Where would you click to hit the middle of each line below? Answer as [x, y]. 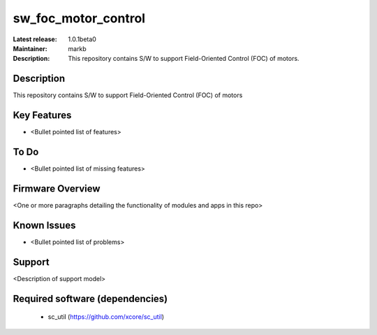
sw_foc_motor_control [79, 18]
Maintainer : [30, 48]
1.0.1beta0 [82, 39]
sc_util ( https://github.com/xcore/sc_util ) [106, 317]
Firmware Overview [57, 188]
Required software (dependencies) [90, 298]
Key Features [42, 115]
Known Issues [44, 225]
